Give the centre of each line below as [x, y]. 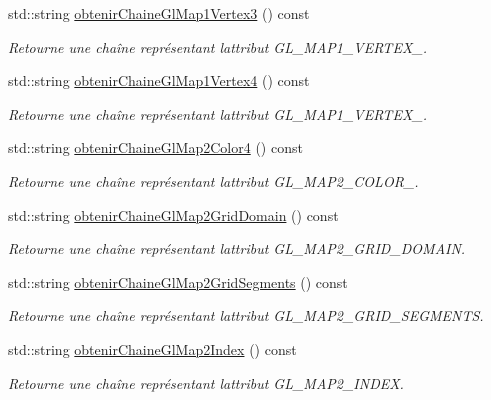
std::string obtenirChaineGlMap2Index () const [152, 348]
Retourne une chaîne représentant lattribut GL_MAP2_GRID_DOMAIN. [237, 248]
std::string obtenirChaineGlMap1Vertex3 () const [159, 13]
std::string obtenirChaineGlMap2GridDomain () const [173, 214]
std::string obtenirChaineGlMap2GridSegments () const [178, 281]
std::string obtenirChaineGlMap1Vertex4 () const [159, 80]
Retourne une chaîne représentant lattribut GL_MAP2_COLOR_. [213, 180]
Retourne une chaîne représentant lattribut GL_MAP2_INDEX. [206, 382]
